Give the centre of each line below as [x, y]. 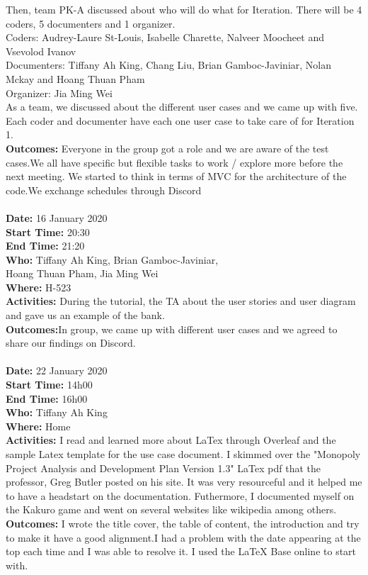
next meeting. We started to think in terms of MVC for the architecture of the [176, 176]
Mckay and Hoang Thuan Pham [75, 78]
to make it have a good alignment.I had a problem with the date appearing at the [183, 537]
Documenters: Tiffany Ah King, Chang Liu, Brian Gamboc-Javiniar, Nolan [168, 65]
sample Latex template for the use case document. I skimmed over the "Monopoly [183, 454]
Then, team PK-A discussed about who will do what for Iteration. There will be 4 [184, 9]
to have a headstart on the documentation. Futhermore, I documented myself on [180, 495]
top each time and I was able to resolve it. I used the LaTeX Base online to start [181, 551]
